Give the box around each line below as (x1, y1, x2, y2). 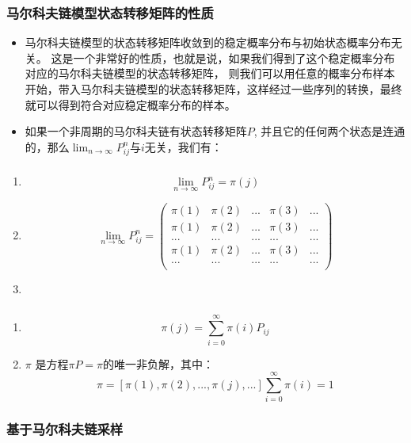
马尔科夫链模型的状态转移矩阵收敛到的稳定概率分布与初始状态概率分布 (25, 34, 391, 51)
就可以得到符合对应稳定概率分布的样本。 (25, 96, 236, 113)
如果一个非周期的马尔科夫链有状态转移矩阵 (25, 123, 247, 139)
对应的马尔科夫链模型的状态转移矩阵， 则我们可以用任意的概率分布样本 (25, 65, 395, 82)
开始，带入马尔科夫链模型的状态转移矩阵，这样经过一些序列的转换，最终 (25, 81, 402, 97)
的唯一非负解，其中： (103, 355, 215, 372)
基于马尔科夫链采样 (6, 419, 124, 439)
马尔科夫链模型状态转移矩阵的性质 (6, 2, 214, 22)
